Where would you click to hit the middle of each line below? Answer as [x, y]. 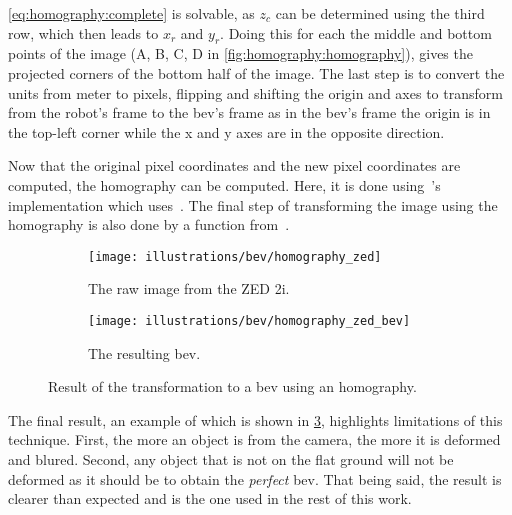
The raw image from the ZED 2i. [189, 288]
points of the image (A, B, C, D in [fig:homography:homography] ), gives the [240, 53]
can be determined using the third [380, 13]
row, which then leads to [83, 32]
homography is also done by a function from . [149, 224]
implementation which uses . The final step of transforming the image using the [253, 204]
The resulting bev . [144, 352]
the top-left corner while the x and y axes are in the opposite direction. [226, 131]
